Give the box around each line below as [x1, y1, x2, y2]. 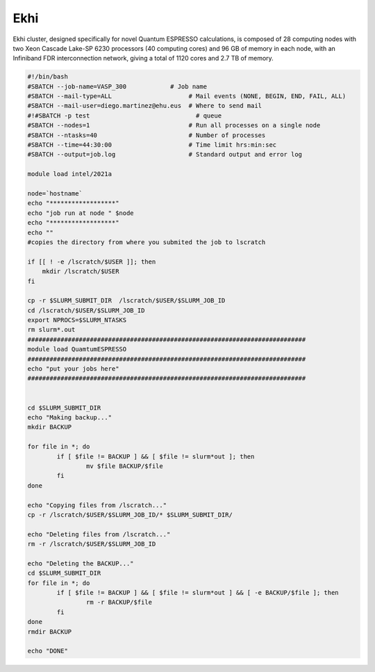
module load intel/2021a [27, 170, 112, 178]
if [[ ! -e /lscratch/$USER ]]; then [27, 257, 156, 266]
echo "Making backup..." [27, 413, 112, 421]
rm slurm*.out [27, 326, 76, 334]
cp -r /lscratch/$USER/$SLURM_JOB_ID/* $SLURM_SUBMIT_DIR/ [27, 511, 233, 518]
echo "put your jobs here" [27, 365, 119, 373]
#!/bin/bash [27, 73, 69, 81]
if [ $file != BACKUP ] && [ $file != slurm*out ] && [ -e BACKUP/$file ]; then [56, 589, 340, 597]
